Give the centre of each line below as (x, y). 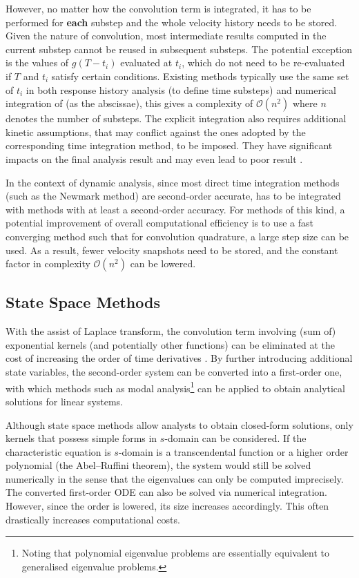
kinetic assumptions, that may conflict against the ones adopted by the (156, 132)
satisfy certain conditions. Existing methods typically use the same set (200, 76)
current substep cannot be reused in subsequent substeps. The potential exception (179, 49)
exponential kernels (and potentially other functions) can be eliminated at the (171, 344)
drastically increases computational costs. (93, 519)
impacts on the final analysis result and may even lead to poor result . (154, 158)
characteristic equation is (58, 451)
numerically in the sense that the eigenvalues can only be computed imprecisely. (175, 478)
